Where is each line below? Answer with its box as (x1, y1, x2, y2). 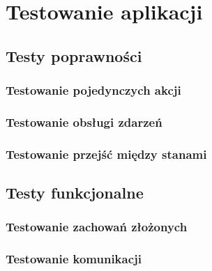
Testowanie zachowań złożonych (6, 218, 188, 235)
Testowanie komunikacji (6, 250, 142, 268)
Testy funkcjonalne (6, 182, 144, 203)
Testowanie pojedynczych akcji (6, 82, 181, 99)
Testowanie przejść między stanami (6, 145, 207, 162)
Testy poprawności (6, 45, 142, 66)
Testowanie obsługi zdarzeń (6, 113, 162, 130)
